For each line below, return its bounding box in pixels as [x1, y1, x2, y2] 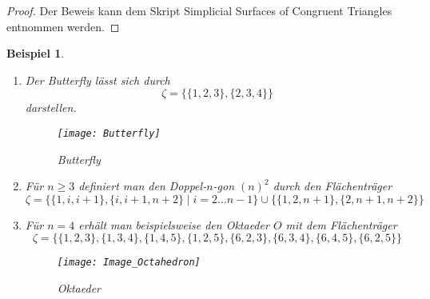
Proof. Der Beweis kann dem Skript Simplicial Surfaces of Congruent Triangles [6, 2, 392, 18]
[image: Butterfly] [57, 127, 161, 139]
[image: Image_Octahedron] [57, 257, 201, 269]
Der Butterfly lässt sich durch [25, 71, 170, 88]
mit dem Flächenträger [285, 216, 397, 233]
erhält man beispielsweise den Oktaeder [78, 216, 269, 233]
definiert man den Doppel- [78, 177, 207, 194]
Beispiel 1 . [6, 45, 65, 62]
